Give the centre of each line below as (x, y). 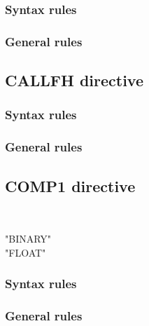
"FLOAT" (26, 252)
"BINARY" (28, 238)
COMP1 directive (70, 185)
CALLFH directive (74, 80)
